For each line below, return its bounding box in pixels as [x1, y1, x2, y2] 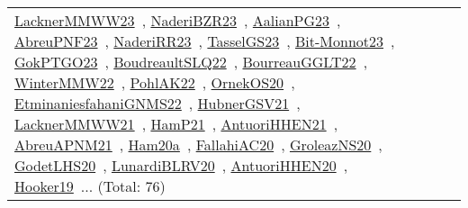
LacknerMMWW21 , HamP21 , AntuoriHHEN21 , [14, 113, 338, 134]
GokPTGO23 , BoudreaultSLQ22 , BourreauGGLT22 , [14, 51, 368, 72]
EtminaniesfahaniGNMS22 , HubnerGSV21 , [14, 93, 301, 113]
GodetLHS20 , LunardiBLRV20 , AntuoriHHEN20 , [14, 155, 348, 176]
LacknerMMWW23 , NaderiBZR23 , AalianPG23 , [14, 10, 341, 31]
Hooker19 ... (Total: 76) [14, 176, 166, 196]
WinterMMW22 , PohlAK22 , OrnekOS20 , [14, 72, 295, 93]
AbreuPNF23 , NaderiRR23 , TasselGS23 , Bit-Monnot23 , [14, 31, 395, 51]
